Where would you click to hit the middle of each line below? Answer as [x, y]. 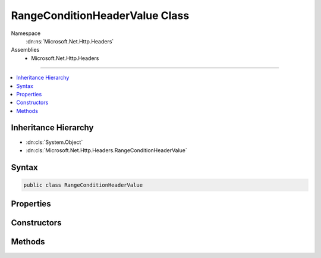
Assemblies [25, 50]
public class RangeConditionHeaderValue [83, 185]
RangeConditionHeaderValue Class [100, 15]
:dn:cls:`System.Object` [54, 142]
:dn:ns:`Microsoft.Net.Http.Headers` [70, 41]
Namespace [26, 33]
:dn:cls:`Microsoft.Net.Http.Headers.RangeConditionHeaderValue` [106, 150]
